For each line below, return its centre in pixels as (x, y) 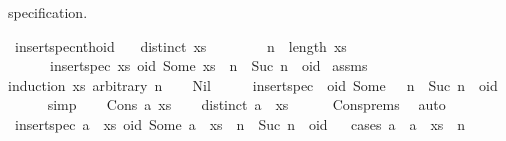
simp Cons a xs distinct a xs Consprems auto (246, 104)
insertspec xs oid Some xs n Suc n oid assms (208, 65)
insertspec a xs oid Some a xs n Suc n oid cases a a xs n (240, 123)
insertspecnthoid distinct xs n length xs (180, 45)
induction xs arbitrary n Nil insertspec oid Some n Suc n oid (253, 84)
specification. (48, 12)
